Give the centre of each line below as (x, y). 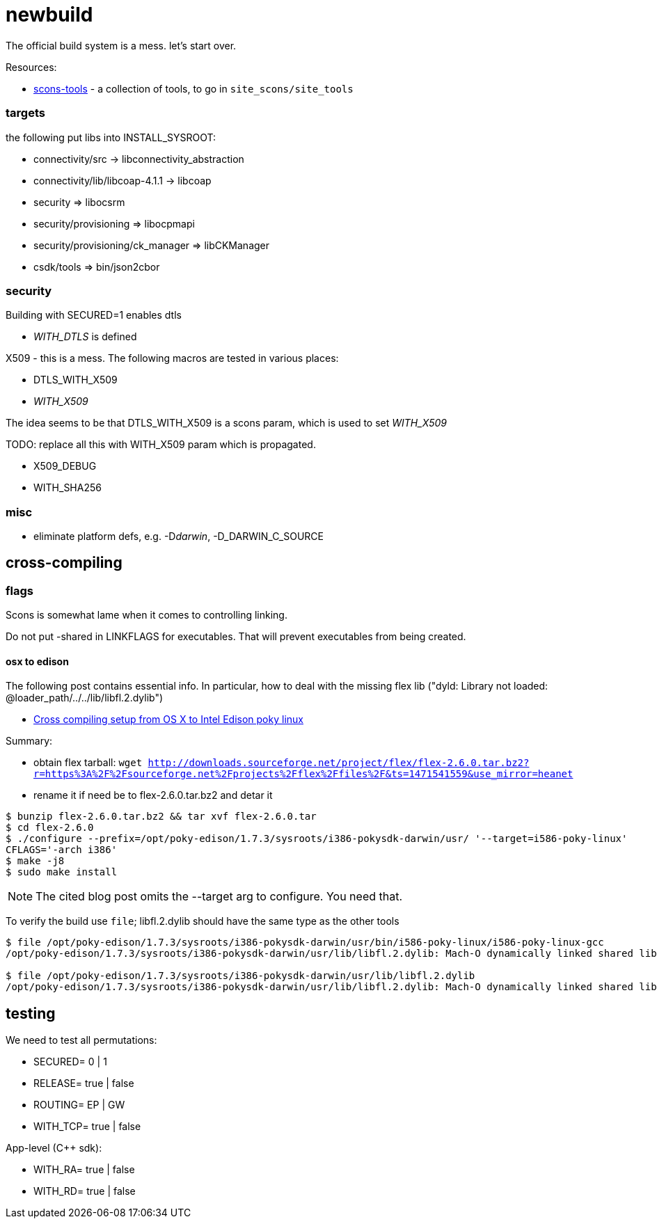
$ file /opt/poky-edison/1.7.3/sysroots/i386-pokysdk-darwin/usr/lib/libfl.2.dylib (240, 976)
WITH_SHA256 (68, 488)
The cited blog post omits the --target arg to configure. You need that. (219, 897)
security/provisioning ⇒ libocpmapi (114, 223)
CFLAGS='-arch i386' (62, 850)
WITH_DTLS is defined (85, 337)
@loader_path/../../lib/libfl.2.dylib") (85, 698)
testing (31, 1013)
